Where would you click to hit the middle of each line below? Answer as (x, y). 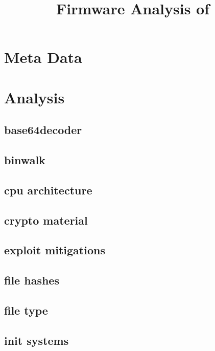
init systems (37, 340)
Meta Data (43, 57)
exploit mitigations (55, 250)
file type (26, 310)
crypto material (46, 220)
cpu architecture (48, 190)
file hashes (32, 280)
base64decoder (43, 130)
